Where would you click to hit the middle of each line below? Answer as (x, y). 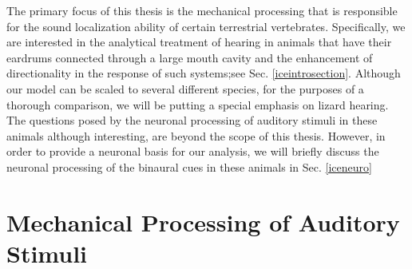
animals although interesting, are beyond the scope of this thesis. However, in (196, 135)
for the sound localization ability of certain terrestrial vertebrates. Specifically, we (206, 26)
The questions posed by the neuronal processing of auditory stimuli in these (192, 120)
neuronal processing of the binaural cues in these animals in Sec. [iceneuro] (189, 166)
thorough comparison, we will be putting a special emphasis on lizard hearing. (198, 104)
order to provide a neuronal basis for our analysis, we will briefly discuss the (193, 151)
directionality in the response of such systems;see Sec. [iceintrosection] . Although (204, 73)
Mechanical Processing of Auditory (203, 222)
